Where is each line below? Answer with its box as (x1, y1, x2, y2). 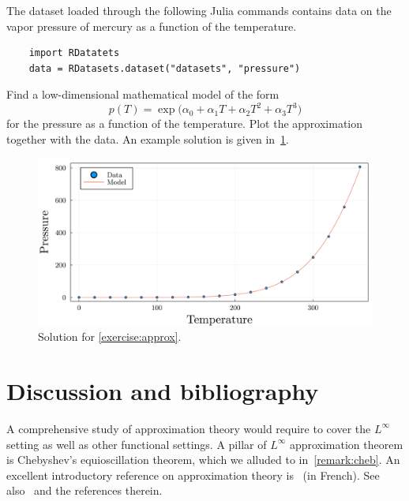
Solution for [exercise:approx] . (38, 328, 182, 345)
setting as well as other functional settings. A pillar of (6, 436, 267, 452)
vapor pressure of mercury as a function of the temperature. (6, 17, 297, 34)
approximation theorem (289, 436, 403, 452)
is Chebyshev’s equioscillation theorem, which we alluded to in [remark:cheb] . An (6, 451, 400, 468)
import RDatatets (28, 47, 120, 59)
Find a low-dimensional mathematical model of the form (6, 86, 280, 103)
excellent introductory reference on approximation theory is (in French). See (6, 466, 380, 483)
